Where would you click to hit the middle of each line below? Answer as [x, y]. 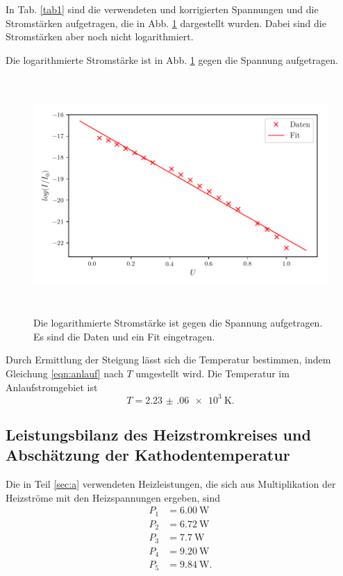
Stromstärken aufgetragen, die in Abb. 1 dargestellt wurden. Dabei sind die [166, 23]
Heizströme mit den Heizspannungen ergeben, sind [113, 497]
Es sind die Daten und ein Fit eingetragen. [124, 336]
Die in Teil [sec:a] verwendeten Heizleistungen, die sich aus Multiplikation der [171, 484]
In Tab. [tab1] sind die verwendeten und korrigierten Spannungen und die [162, 9]
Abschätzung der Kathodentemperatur [148, 455]
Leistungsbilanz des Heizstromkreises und [158, 434]
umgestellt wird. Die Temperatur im [212, 373]
